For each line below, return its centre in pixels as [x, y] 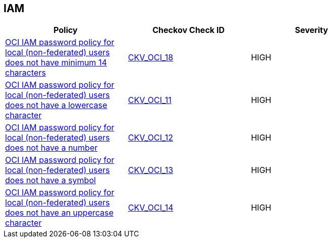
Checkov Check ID [189, 30]
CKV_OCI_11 [150, 100]
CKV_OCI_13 [151, 170]
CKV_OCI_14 [151, 208]
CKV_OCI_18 [151, 58]
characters [26, 73]
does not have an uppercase [59, 213]
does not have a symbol [51, 180]
